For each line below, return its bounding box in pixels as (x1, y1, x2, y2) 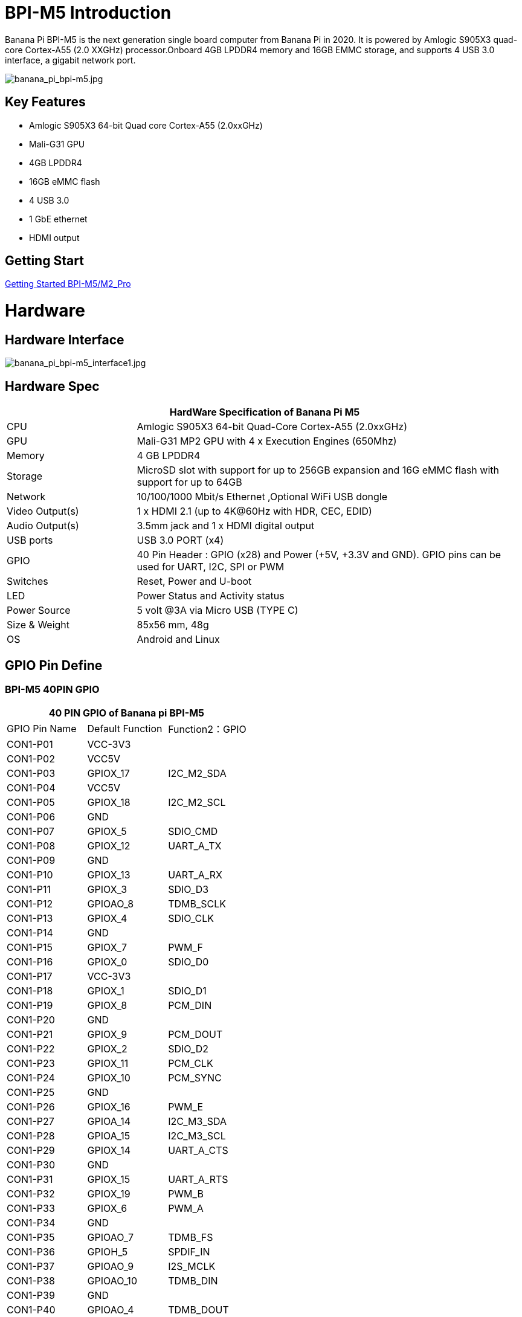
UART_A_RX (168, 869, 222, 881)
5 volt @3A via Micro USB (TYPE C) (137, 604, 298, 617)
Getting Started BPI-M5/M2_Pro (5, 279, 131, 289)
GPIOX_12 (87, 840, 130, 852)
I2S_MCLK (168, 1260, 216, 1273)
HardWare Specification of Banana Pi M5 (169, 406, 360, 419)
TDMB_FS (168, 1231, 213, 1244)
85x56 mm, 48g (137, 619, 209, 631)
